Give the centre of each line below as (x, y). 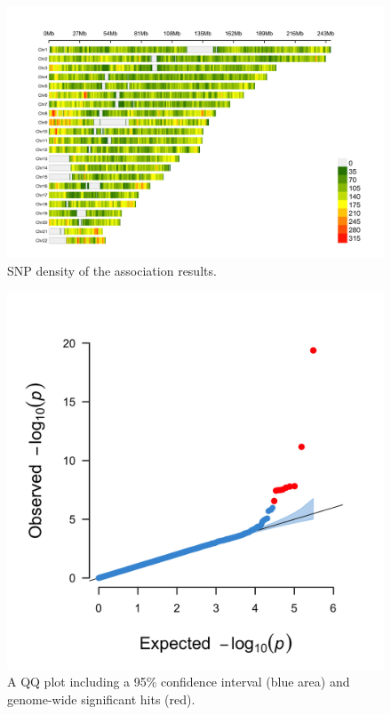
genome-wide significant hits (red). (101, 699)
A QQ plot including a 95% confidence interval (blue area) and (179, 682)
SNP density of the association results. (112, 270)
